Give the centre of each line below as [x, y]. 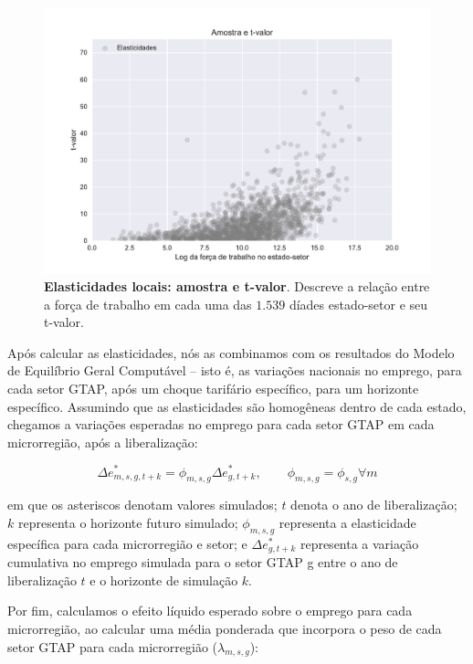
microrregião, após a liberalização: [103, 442]
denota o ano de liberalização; [374, 505]
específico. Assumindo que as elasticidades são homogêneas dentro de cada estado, [237, 406]
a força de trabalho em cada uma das [148, 304]
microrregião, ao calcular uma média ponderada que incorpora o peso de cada [225, 628]
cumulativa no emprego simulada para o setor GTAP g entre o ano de [203, 562]
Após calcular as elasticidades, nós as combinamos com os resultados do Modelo [231, 352]
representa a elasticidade [347, 522]
